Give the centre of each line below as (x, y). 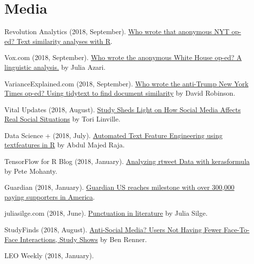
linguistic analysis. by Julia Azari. (55, 67)
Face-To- (236, 230)
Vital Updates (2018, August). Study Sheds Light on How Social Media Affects (123, 109)
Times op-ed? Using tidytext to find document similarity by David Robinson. (120, 93)
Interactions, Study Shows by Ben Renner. (84, 239)
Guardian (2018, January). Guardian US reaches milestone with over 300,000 (119, 187)
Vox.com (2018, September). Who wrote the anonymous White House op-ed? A (123, 57)
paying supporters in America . (50, 196)
